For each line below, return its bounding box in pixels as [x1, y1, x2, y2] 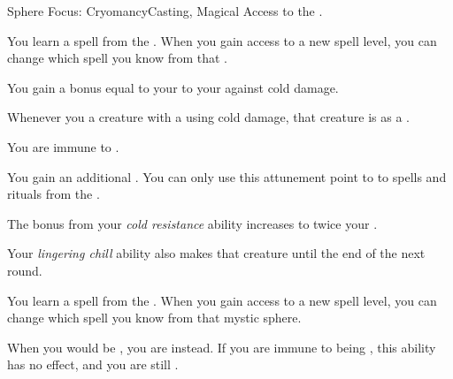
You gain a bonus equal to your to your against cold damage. [7, 78, 339, 96]
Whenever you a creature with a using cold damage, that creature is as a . [7, 108, 410, 126]
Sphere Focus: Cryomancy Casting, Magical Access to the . [7, 2, 323, 19]
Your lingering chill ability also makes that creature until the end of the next [7, 244, 426, 262]
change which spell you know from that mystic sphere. [7, 308, 302, 327]
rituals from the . [7, 185, 100, 203]
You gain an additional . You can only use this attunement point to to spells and [7, 167, 447, 186]
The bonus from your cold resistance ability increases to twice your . [7, 214, 378, 232]
